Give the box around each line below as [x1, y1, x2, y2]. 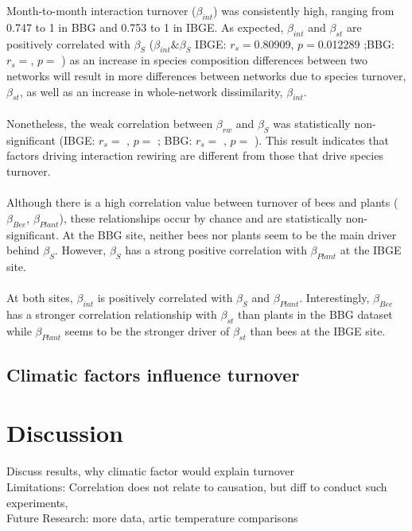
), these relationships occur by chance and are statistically [59, 209, 342, 226]
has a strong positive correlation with [125, 242, 307, 258]
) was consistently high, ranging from [213, 2, 395, 18]
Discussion [6, 417, 123, 449]
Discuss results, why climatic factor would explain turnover [6, 463, 295, 479]
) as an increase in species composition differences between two [61, 52, 367, 68]
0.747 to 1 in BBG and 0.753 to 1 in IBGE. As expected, [6, 18, 284, 35]
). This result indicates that [254, 131, 389, 148]
